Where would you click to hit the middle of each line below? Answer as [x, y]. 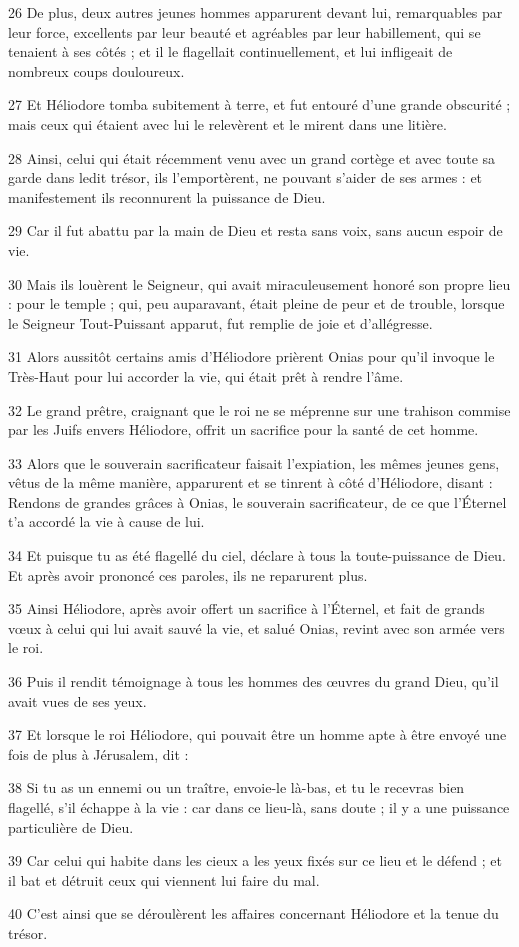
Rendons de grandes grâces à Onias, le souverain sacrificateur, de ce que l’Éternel [257, 501]
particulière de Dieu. [71, 826]
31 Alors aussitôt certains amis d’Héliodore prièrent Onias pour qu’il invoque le [251, 356]
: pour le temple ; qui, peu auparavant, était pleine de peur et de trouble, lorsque [256, 303]
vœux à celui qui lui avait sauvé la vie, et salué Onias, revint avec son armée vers [256, 627]
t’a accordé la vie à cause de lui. [106, 521]
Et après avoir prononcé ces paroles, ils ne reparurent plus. [188, 574]
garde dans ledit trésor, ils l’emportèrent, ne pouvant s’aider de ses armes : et [245, 177]
